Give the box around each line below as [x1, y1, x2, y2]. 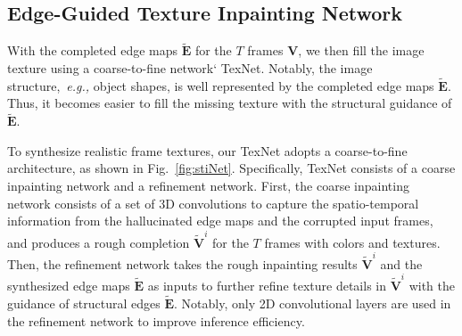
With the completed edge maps [7, 41, 178, 60]
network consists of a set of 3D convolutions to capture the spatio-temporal [7, 193, 419, 212]
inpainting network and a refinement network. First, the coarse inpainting [7, 176, 409, 195]
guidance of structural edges [7, 293, 161, 312]
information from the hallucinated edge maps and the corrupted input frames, [7, 211, 433, 230]
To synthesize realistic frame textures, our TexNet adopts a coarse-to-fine [7, 141, 408, 160]
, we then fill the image [298, 41, 425, 60]
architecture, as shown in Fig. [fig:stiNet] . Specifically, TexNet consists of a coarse [7, 159, 456, 177]
